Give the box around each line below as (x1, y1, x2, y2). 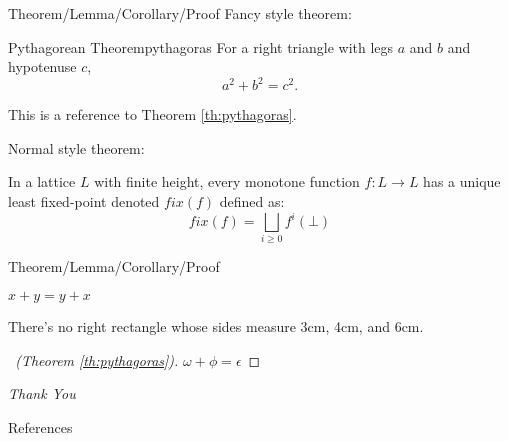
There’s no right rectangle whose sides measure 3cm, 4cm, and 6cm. (8, 316, 424, 337)
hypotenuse (8, 56, 77, 77)
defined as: (219, 191, 285, 212)
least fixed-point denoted (8, 191, 160, 212)
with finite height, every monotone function (94, 171, 360, 192)
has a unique (423, 171, 501, 192)
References (8, 416, 73, 437)
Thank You (8, 383, 76, 404)
